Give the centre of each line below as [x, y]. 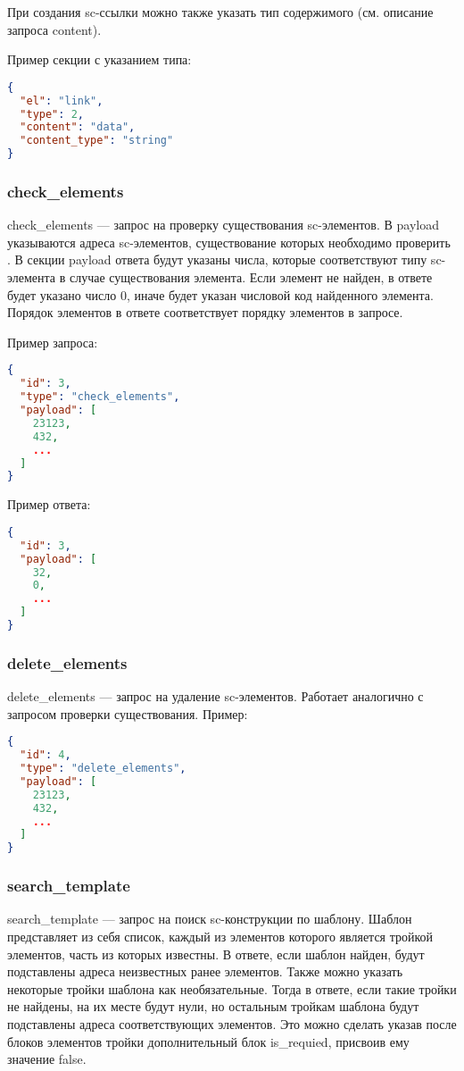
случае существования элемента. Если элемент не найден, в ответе [251, 277]
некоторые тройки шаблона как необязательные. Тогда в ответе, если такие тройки [232, 988]
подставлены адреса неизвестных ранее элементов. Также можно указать [205, 971]
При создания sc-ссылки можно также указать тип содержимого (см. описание [220, 12]
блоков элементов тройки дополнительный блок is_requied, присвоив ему [208, 1041]
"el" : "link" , [62, 100]
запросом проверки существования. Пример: [128, 713]
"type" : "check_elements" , [100, 397]
